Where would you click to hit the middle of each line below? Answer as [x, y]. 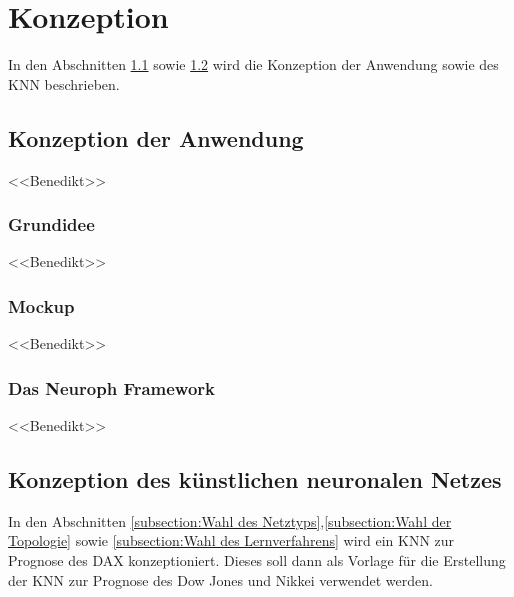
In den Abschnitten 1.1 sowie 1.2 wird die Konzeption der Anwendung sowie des [253, 64]
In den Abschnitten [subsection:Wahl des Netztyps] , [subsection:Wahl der [230, 520]
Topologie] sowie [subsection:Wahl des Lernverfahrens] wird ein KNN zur [231, 540]
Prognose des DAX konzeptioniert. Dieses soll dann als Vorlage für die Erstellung [257, 559]
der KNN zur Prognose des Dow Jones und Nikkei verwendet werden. [220, 579]
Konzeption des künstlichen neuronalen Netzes [255, 478]
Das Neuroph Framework [112, 387]
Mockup [41, 305]
